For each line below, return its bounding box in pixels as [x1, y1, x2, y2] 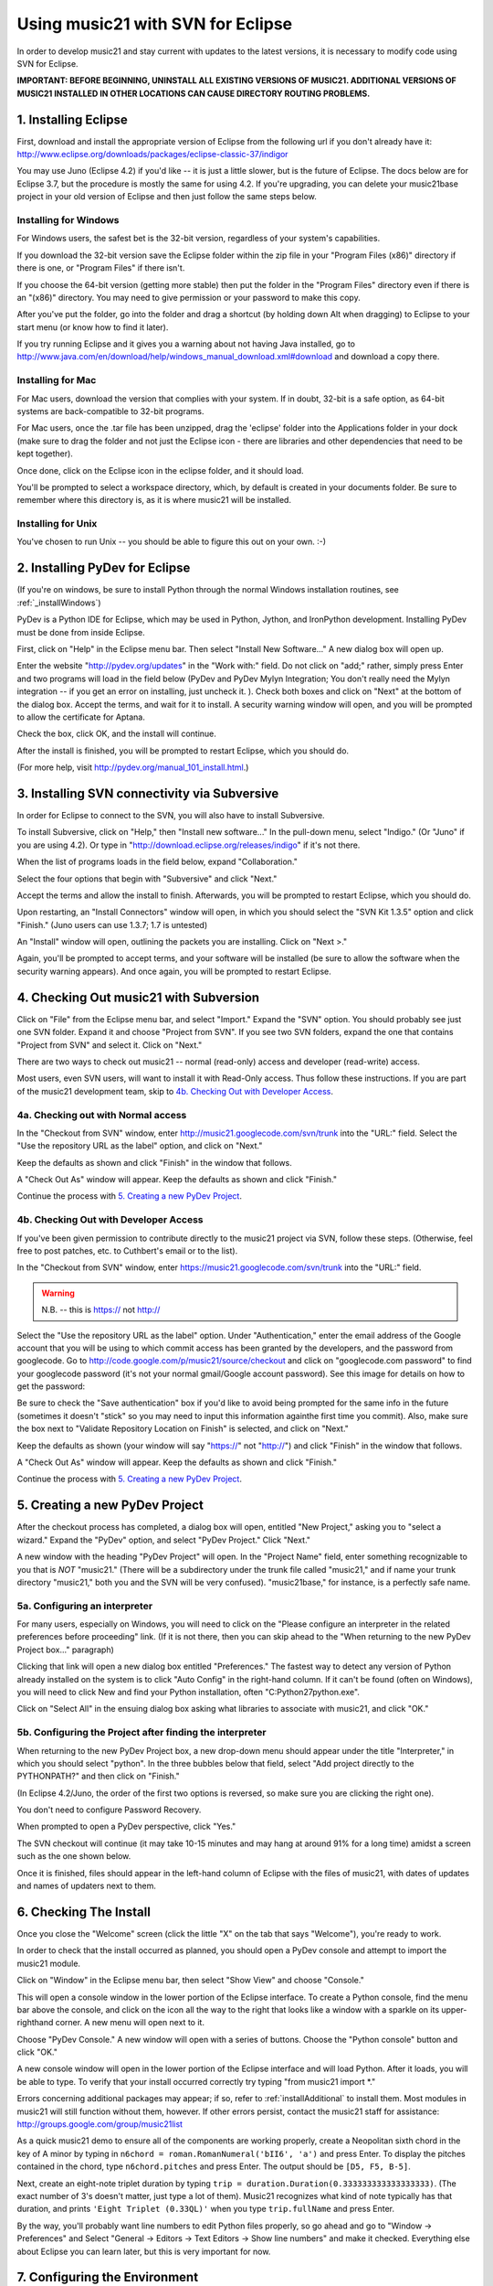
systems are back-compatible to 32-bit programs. [16, 405, 205, 416]
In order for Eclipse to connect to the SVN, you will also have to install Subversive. [16, 809, 325, 820]
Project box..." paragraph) [16, 1644, 114, 1655]
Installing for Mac [16, 374, 97, 387]
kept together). [16, 448, 73, 459]
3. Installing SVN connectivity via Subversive [16, 785, 279, 801]
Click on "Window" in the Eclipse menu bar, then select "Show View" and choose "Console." [16, 1975, 364, 1986]
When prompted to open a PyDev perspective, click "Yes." [16, 1821, 236, 1832]
